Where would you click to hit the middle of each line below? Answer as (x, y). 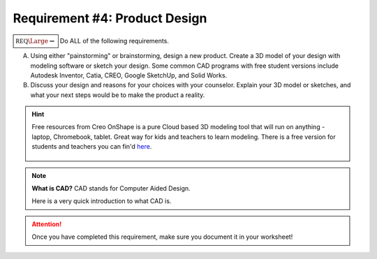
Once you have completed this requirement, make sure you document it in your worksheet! (162, 237)
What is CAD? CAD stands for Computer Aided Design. (111, 188)
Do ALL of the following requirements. (114, 40)
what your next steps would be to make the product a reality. (118, 95)
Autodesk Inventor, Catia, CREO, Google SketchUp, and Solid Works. (129, 75)
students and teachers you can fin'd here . (92, 147)
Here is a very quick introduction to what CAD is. (102, 201)
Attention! (47, 224)
